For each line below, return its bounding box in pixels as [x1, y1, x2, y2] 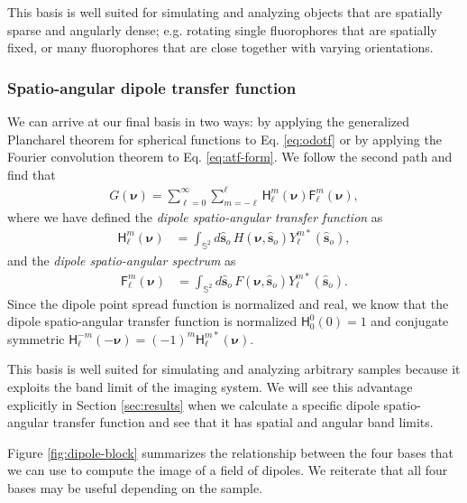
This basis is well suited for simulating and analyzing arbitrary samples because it [7, 359, 461, 378]
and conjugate [371, 312, 449, 331]
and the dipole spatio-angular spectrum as [7, 250, 236, 269]
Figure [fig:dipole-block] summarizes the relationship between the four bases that [7, 442, 454, 461]
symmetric [7, 329, 65, 348]
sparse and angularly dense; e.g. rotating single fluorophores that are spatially [7, 20, 437, 39]
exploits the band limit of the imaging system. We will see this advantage [7, 377, 413, 396]
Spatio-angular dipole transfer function [7, 76, 297, 98]
